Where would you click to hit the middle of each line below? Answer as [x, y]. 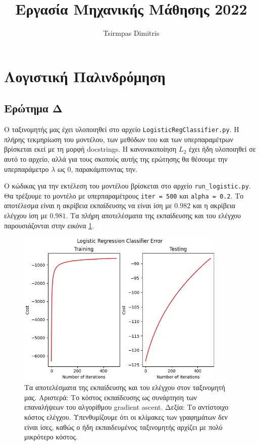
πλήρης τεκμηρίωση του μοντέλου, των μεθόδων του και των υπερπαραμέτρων [119, 139]
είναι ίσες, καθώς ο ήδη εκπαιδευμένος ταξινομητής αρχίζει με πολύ [123, 427]
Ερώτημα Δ [33, 108]
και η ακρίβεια [214, 205]
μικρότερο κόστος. [51, 437]
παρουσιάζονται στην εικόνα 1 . [49, 225]
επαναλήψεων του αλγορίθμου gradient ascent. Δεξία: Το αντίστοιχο [126, 407]
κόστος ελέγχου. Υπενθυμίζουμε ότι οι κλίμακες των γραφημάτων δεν [126, 417]
